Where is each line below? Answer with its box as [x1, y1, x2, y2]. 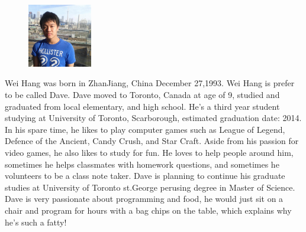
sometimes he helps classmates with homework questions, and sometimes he [5, 158, 279, 170]
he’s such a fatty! [5, 215, 67, 228]
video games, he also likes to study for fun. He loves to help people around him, [5, 146, 294, 158]
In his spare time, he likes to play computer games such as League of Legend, [5, 123, 285, 135]
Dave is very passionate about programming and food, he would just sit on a [5, 192, 284, 205]
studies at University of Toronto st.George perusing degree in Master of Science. [5, 181, 295, 193]
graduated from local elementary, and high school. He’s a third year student [5, 100, 280, 112]
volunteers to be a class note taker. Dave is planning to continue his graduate [5, 169, 285, 182]
